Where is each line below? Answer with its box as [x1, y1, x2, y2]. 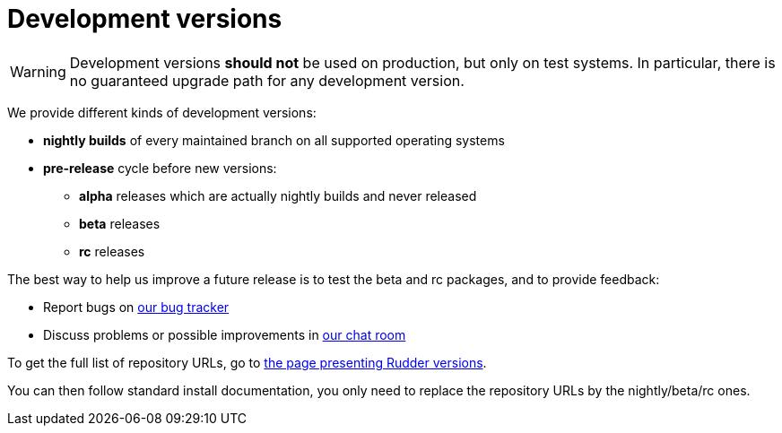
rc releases [79, 243, 145, 259]
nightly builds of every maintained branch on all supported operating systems [43, 132, 505, 148]
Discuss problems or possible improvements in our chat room [43, 326, 406, 342]
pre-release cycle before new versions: [43, 160, 277, 176]
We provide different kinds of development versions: [7, 104, 317, 120]
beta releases [79, 215, 161, 231]
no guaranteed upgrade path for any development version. [69, 71, 465, 90]
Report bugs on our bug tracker [43, 299, 230, 315]
